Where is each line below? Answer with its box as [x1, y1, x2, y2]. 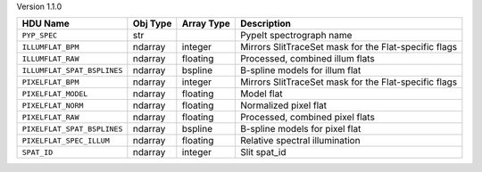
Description [239, 18, 292, 30]
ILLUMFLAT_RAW [21, 53, 79, 63]
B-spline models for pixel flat [239, 123, 361, 135]
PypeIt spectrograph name [239, 29, 353, 42]
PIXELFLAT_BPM [21, 77, 79, 86]
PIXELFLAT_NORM [21, 101, 84, 111]
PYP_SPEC [21, 30, 58, 40]
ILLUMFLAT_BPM [21, 42, 79, 52]
